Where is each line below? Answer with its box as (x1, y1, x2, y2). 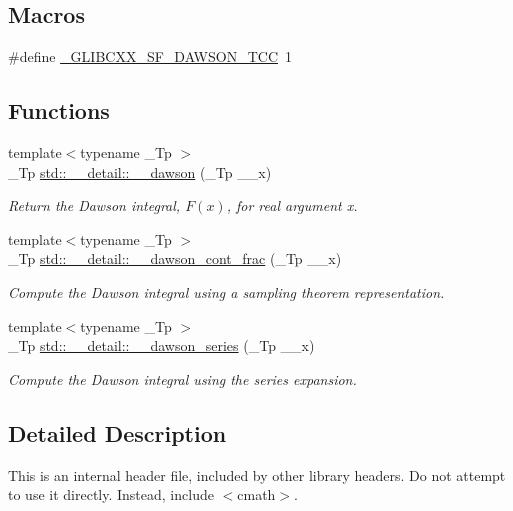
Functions (8, 95, 110, 126)
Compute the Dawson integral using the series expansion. (8, 368, 357, 389)
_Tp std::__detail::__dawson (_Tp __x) (8, 161, 272, 182)
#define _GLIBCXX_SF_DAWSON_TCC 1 (8, 46, 292, 67)
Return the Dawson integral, (8, 195, 181, 216)
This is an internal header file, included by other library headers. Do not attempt (8, 464, 506, 485)
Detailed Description (8, 417, 227, 448)
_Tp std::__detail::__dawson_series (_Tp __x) (8, 335, 315, 356)
